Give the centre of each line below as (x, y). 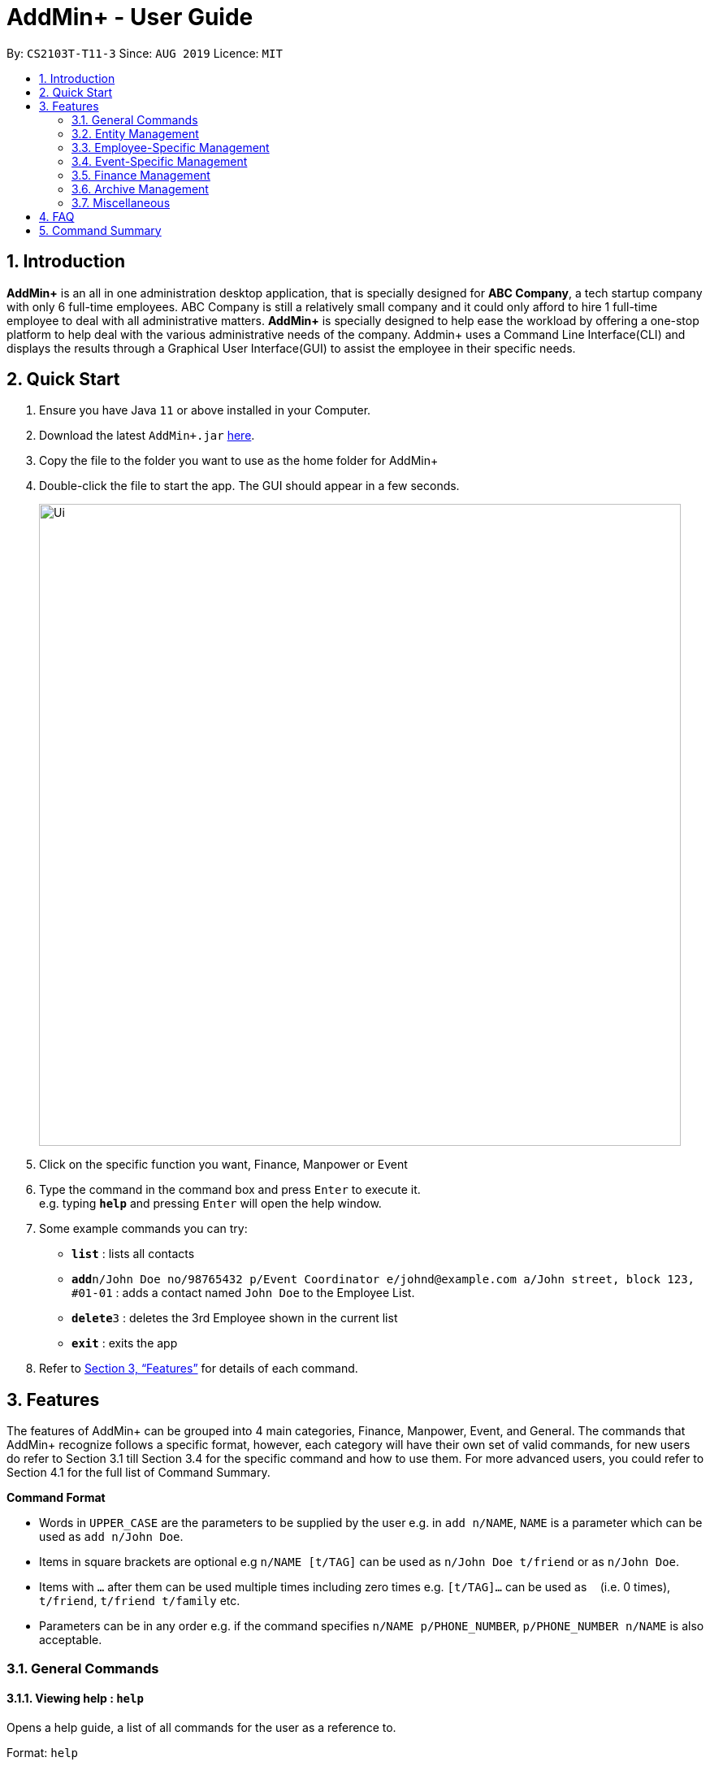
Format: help (42, 1752)
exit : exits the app (125, 1343)
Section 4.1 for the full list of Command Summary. (139, 1473)
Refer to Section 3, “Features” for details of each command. (199, 1369)
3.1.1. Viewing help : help (75, 1699)
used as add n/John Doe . (111, 1537)
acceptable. (71, 1640)
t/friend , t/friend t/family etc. (140, 1601)
